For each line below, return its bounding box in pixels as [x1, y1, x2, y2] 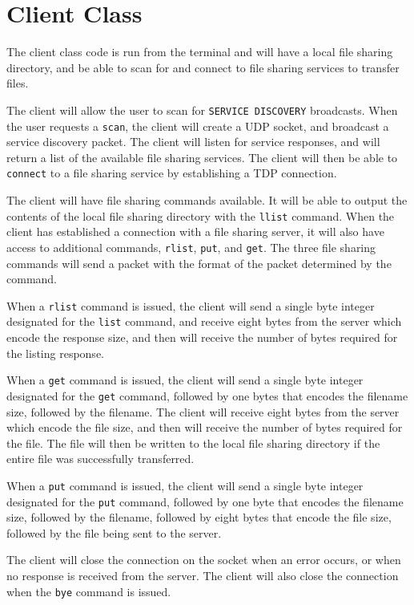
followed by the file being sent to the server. [6, 524, 222, 541]
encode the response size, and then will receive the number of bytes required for [6, 329, 398, 346]
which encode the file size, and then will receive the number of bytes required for [6, 419, 403, 436]
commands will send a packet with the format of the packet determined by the [6, 254, 392, 271]
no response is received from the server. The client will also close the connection [6, 567, 399, 584]
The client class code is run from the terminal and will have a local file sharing [6, 43, 393, 60]
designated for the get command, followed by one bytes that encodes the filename [6, 387, 408, 404]
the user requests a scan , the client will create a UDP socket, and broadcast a [6, 117, 389, 134]
